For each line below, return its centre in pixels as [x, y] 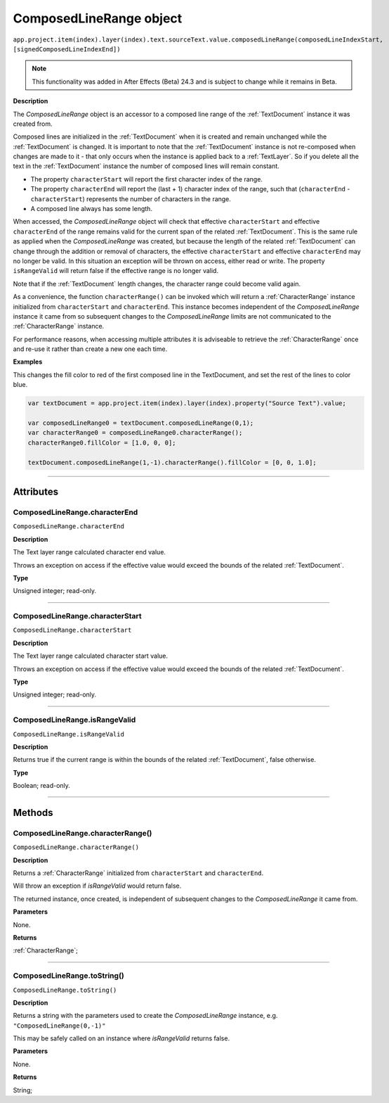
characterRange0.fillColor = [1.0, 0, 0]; [102, 442]
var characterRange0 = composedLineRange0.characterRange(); [135, 433]
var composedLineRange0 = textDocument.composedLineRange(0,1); [141, 423]
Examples [28, 362]
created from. [33, 124]
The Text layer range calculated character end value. [90, 552]
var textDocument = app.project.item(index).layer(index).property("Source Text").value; [187, 403]
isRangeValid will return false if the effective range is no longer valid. [116, 271]
